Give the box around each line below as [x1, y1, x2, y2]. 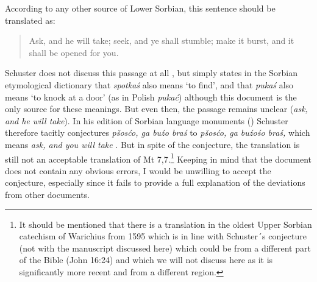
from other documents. [5, 188, 90, 200]
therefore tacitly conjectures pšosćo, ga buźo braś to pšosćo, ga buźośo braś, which [5, 126, 310, 139]
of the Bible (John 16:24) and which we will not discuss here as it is [19, 253, 273, 266]
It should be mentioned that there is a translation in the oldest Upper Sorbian [19, 217, 312, 230]
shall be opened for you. [29, 46, 119, 58]
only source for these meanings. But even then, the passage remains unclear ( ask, [5, 102, 308, 115]
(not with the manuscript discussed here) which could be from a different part [19, 241, 311, 254]
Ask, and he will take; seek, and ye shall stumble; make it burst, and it [29, 34, 294, 47]
